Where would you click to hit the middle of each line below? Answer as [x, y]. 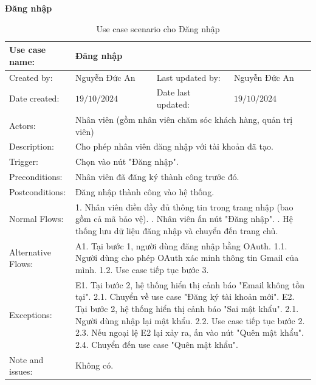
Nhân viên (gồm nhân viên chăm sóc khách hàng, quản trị [184, 119]
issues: [21, 371]
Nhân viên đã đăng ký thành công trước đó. [157, 177]
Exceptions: [31, 314]
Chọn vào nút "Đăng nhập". [127, 161]
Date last [173, 92]
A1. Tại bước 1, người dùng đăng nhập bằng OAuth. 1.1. [181, 245]
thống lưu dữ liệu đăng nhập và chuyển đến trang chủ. [177, 230]
